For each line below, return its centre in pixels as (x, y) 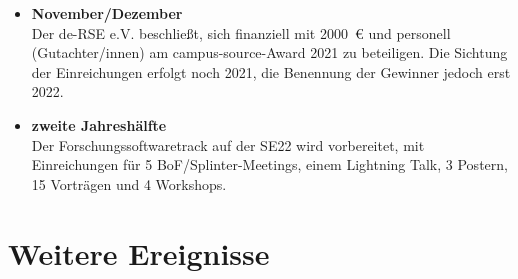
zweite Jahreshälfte (99, 124)
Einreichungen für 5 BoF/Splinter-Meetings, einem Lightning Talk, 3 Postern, (269, 164)
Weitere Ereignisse (139, 252)
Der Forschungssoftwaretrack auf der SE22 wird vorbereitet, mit (228, 144)
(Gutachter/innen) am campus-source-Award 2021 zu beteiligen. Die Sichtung (269, 52)
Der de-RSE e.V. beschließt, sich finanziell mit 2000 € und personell (241, 32)
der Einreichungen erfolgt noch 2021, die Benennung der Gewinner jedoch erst (271, 71)
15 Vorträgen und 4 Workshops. (129, 183)
